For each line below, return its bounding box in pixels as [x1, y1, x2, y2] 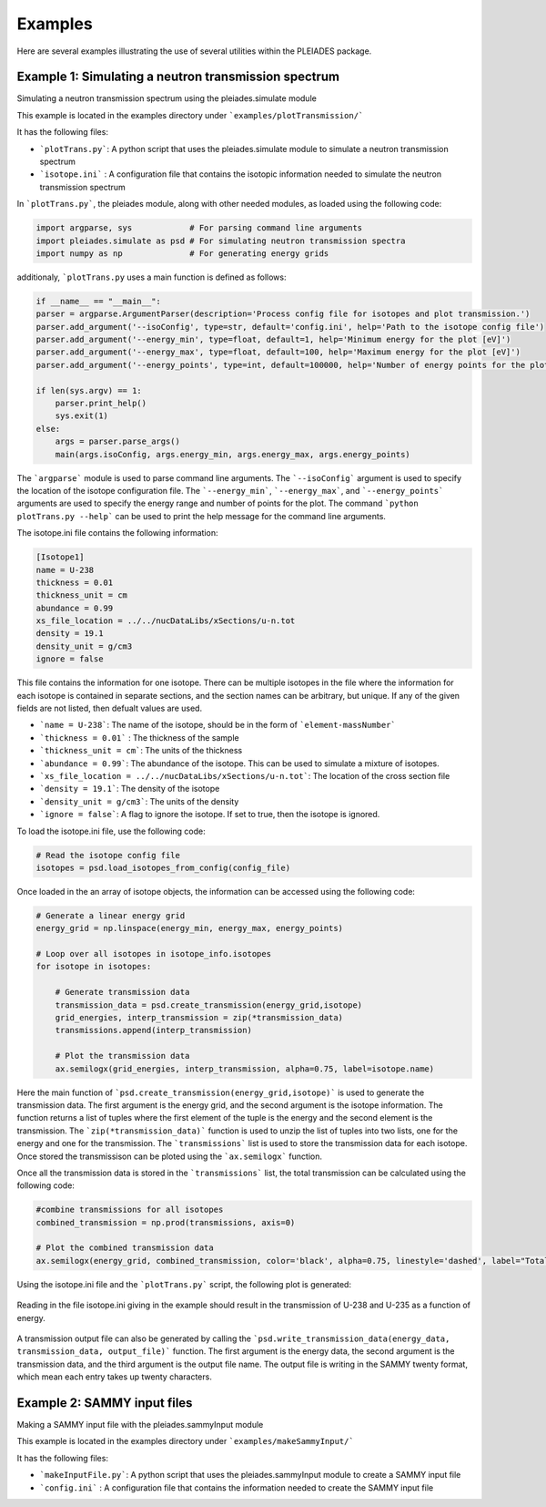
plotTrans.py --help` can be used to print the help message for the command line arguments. [16, 510, 387, 521]
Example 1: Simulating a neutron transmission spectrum [16, 69, 340, 85]
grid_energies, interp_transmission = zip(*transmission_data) [55, 1012, 344, 1023]
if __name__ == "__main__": [35, 296, 161, 306]
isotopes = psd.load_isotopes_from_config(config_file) [35, 862, 291, 873]
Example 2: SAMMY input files [16, 1395, 193, 1410]
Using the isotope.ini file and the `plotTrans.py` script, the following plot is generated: [16, 1278, 352, 1289]
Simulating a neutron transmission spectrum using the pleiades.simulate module [16, 93, 318, 104]
